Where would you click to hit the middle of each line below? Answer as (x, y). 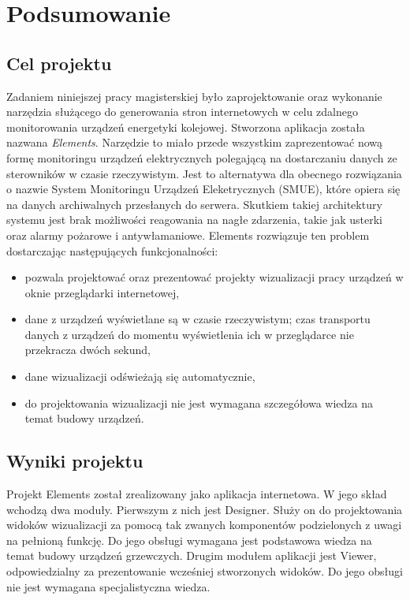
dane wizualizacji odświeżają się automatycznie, (140, 376)
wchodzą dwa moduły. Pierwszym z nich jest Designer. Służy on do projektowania (205, 509)
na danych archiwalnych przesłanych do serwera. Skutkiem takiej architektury (194, 204)
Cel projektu (59, 63)
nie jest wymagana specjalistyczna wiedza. (108, 586)
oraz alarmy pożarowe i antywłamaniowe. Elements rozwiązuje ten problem (188, 235)
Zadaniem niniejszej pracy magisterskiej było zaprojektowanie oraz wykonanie (194, 96)
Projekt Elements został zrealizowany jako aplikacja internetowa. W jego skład (197, 494)
